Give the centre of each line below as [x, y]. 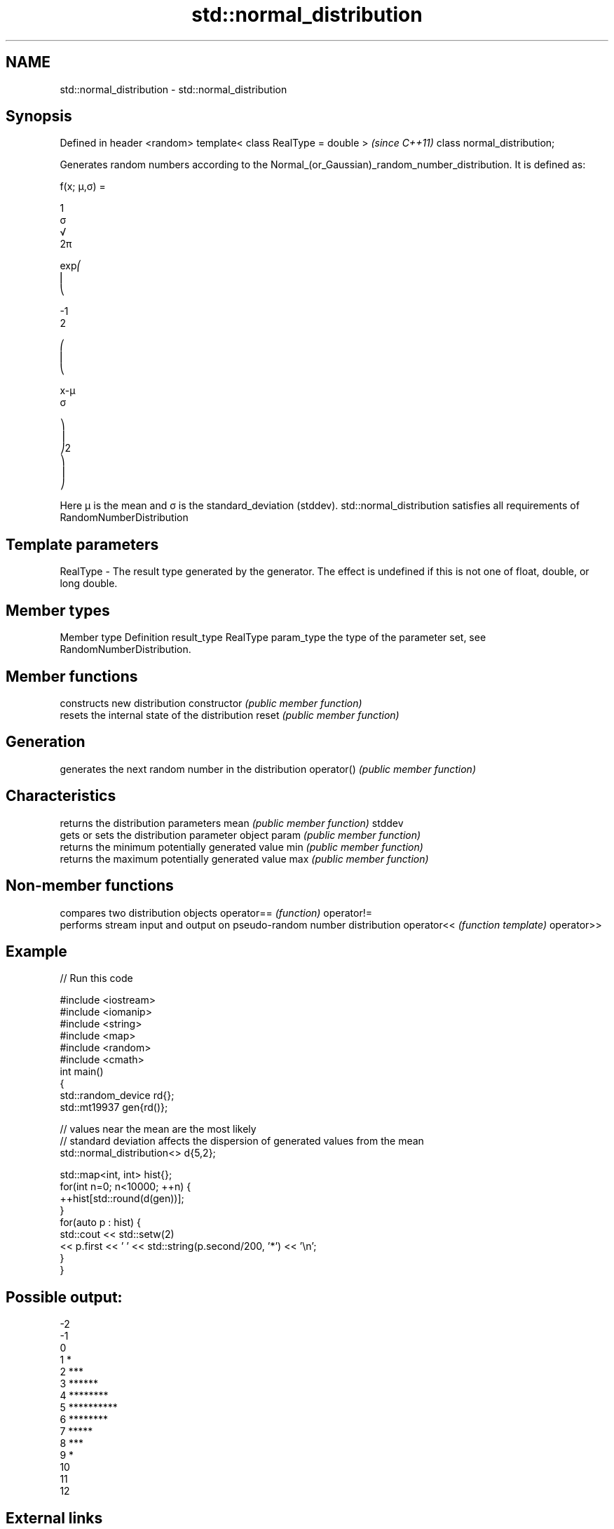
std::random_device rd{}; [117, 1096]
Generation [46, 742]
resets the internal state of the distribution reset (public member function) [230, 715]
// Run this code [96, 978]
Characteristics [61, 796]
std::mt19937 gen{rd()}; [114, 1107]
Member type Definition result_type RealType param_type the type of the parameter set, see [273, 638]
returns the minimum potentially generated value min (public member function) [241, 847]
